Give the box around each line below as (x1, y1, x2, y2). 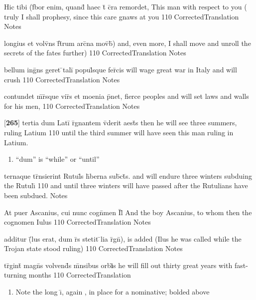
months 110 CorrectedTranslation (28, 270, 131, 280)
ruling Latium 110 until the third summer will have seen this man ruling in (4, 127, 234, 137)
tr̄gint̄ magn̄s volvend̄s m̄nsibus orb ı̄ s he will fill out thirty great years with (4, 260, 233, 270)
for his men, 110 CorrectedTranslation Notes (4, 100, 140, 111)
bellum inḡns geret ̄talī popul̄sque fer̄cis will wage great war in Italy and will (4, 64, 237, 74)
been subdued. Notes (4, 190, 68, 200)
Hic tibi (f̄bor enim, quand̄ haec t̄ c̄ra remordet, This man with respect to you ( (4, 1, 247, 11)
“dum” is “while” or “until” (15, 154, 100, 164)
